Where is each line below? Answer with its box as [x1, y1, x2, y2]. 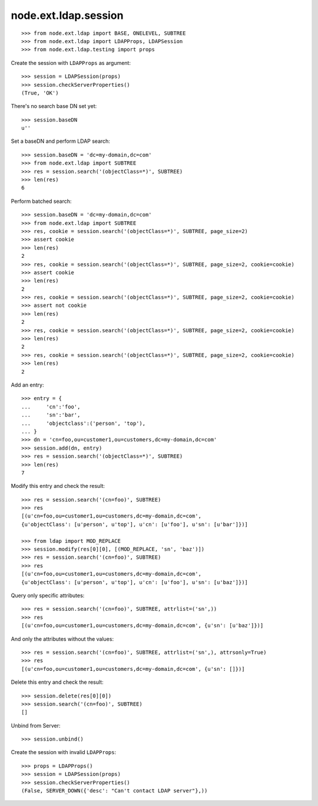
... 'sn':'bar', [21, 412, 81, 418]
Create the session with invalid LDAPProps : [11, 749, 117, 756]
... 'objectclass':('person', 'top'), [21, 420, 146, 427]
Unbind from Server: [11, 722, 61, 729]
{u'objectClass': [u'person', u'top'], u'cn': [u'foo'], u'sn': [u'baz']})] [21, 579, 249, 585]
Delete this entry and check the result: [11, 679, 104, 686]
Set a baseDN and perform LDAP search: [11, 137, 110, 145]
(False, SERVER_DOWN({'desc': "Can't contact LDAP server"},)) [21, 788, 208, 794]
